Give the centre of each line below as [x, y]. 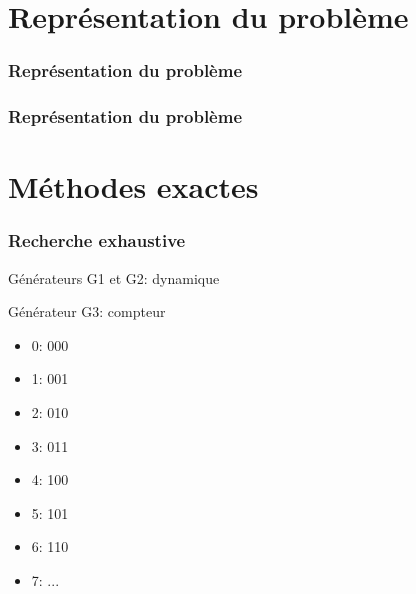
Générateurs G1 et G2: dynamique [114, 277]
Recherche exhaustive [97, 240]
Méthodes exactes [133, 186]
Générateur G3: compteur [87, 311]
